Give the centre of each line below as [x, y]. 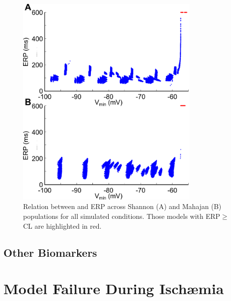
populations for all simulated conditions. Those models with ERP [122, 216]
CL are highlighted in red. [62, 226]
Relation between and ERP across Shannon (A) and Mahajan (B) [122, 206]
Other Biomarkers [50, 252]
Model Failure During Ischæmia [114, 288]
